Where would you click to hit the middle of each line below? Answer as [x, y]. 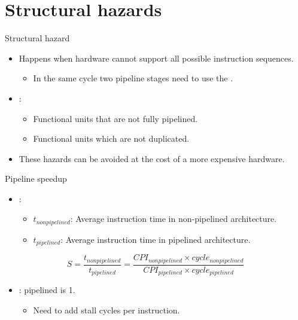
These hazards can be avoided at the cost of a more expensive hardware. [152, 158]
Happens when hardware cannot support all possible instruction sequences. [156, 58]
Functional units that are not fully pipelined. [115, 118]
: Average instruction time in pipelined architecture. [156, 239]
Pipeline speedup [36, 179]
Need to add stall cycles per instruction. [107, 310]
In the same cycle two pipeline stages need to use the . [133, 78]
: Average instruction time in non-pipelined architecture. [174, 219]
